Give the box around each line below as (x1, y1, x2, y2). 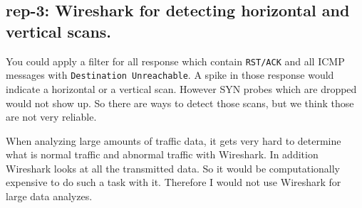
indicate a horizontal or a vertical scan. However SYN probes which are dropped (6, 81, 357, 96)
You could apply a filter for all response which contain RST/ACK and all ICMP (6, 53, 345, 68)
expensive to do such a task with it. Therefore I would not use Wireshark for (6, 175, 341, 190)
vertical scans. (6, 20, 112, 42)
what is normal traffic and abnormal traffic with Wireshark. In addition (6, 147, 319, 162)
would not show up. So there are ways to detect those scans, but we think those (6, 95, 354, 110)
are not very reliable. (6, 109, 97, 124)
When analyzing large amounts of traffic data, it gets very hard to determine (6, 133, 341, 148)
